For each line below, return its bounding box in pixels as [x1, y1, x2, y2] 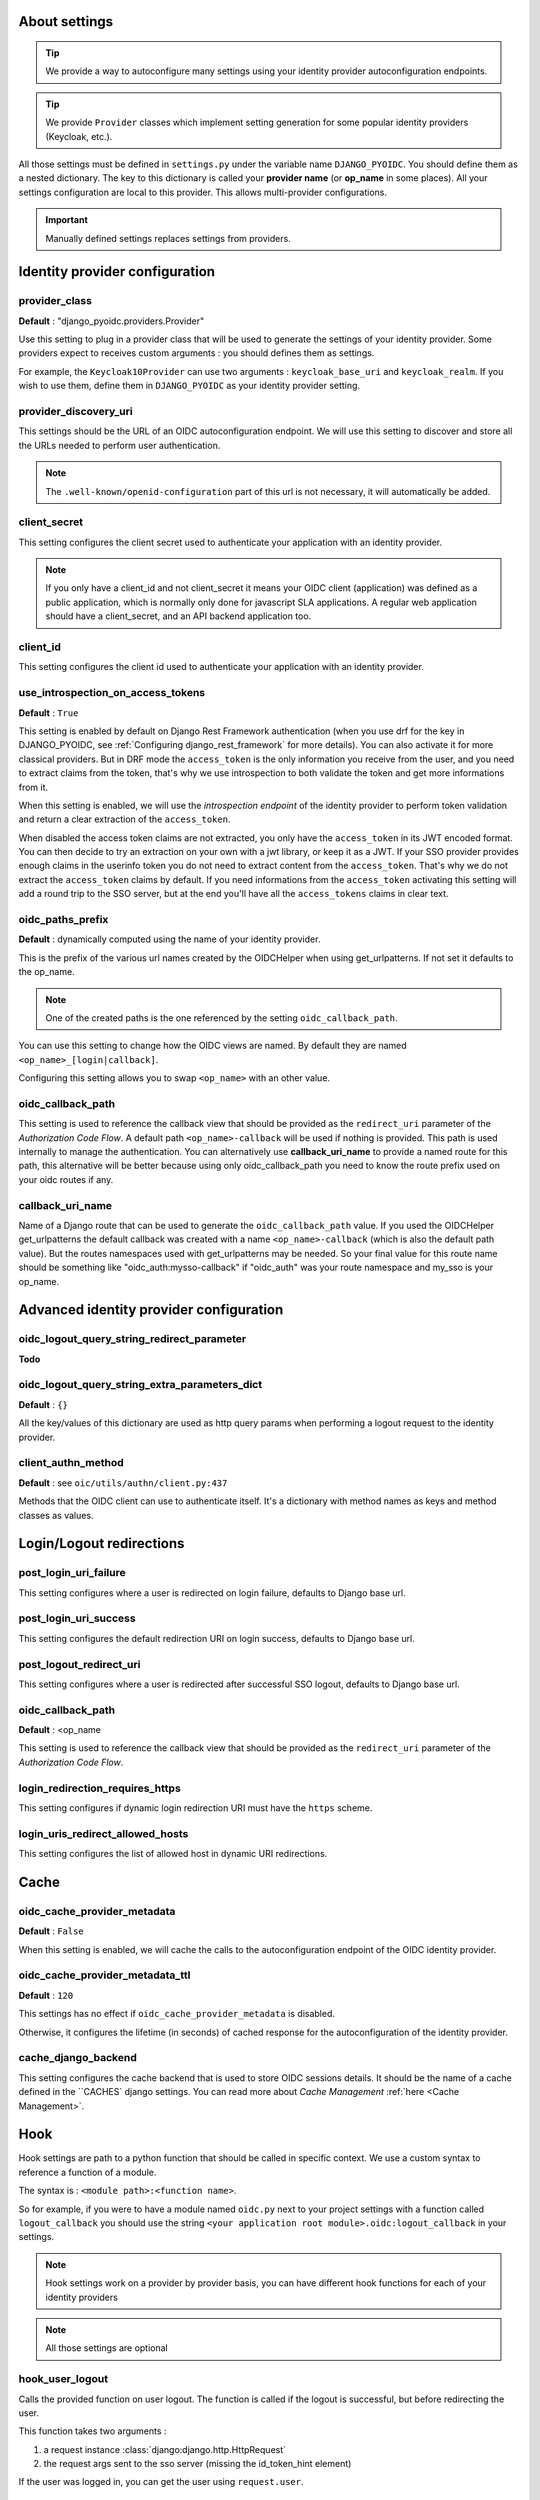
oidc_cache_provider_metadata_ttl [18, 1968, 191, 1982]
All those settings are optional [45, 2342, 169, 2354]
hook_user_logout [18, 2372, 109, 2386]
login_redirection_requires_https [18, 1781, 182, 1795]
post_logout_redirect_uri [18, 1657, 141, 1671]
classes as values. [18, 1509, 94, 1521]
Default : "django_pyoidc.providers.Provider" [18, 315, 205, 327]
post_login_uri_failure [18, 1566, 126, 1580]
